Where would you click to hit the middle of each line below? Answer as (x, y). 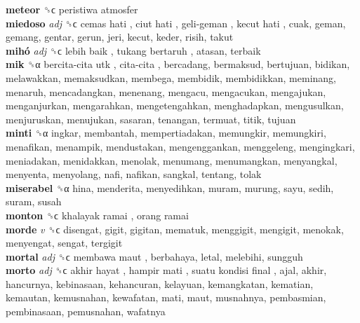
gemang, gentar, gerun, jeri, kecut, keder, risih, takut (120, 37)
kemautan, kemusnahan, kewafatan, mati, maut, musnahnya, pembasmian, (166, 297)
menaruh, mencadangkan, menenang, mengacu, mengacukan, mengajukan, (166, 91)
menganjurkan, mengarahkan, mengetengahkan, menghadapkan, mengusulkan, (175, 105)
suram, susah (34, 201)
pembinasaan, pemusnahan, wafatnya (86, 311)
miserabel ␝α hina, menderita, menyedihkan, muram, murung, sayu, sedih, (170, 187)
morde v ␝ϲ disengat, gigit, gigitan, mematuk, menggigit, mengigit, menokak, (175, 229)
